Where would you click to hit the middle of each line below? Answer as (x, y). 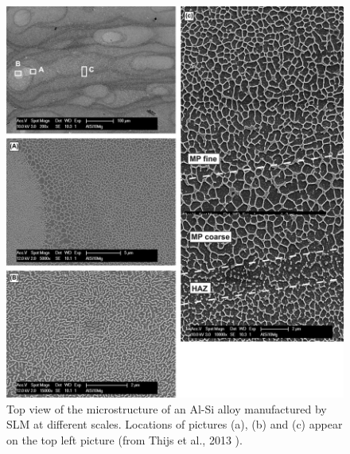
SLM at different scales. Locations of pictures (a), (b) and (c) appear (175, 424)
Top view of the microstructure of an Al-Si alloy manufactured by (167, 408)
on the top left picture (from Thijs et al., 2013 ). (124, 440)
